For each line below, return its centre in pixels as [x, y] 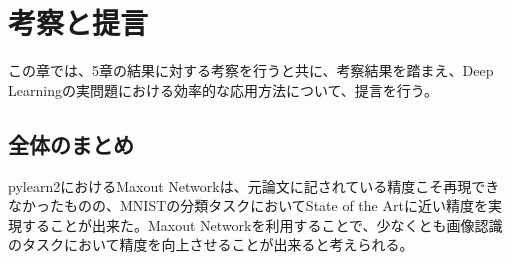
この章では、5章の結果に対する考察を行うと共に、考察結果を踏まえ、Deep [251, 70]
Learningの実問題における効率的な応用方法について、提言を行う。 [223, 89]
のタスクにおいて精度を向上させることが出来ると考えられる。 [211, 244]
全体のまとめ [71, 143]
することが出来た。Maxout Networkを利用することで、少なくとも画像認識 [262, 224]
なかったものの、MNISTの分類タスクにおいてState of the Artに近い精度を [248, 205]
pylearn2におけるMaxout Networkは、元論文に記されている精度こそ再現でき [254, 185]
